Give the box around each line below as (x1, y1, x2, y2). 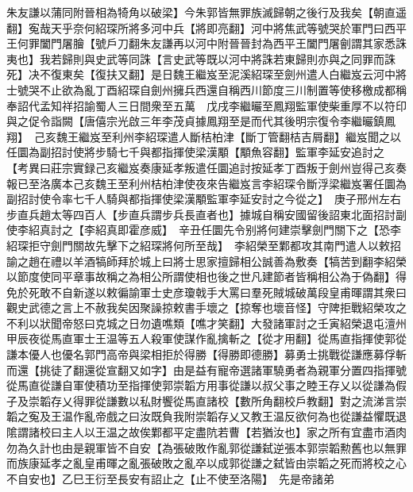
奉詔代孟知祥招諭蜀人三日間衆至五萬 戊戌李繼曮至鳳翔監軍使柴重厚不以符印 (6, 97, 407, 113)
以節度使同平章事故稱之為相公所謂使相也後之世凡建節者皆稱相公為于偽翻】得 (6, 268, 407, 285)
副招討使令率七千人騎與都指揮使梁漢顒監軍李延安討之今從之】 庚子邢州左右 (6, 190, 401, 207)
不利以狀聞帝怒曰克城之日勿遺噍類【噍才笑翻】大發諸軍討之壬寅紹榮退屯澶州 (6, 314, 407, 331)
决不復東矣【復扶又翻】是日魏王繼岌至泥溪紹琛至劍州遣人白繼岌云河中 (28, 66, 396, 83)
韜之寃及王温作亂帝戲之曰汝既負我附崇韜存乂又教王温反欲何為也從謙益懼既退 (6, 408, 407, 425)
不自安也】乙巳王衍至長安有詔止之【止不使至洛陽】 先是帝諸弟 (6, 470, 334, 486)
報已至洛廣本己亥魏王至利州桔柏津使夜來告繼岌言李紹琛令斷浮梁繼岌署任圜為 (6, 175, 407, 191)
